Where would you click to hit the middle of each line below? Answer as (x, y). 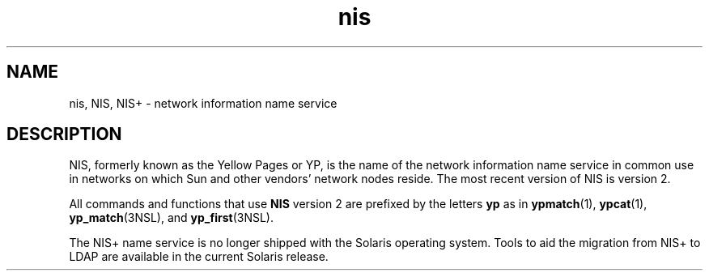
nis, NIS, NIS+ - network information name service (203, 103)
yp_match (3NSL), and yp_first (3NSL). (171, 218)
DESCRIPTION (64, 134)
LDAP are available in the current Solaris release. (199, 257)
